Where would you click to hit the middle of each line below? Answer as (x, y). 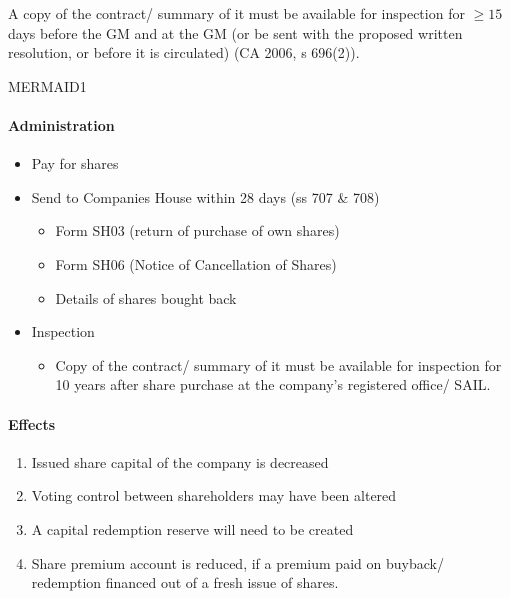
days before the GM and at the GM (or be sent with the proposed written (235, 32)
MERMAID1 (47, 85)
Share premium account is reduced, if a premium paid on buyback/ (237, 562)
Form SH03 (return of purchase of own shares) (197, 230)
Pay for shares (75, 163)
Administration (61, 124)
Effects (32, 423)
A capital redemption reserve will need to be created (192, 528)
